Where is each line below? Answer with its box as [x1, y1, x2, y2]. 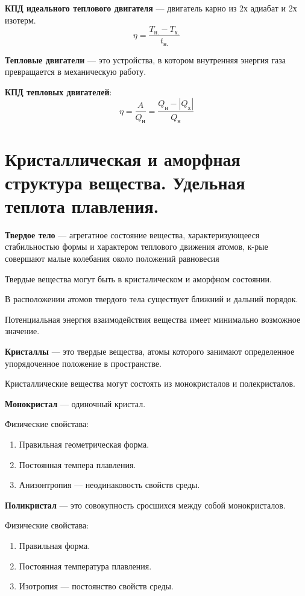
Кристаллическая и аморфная [5, 146, 241, 171]
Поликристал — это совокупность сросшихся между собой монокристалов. [5, 498, 286, 511]
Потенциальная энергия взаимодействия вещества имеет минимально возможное [5, 312, 301, 325]
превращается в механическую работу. [5, 65, 146, 78]
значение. [5, 325, 40, 337]
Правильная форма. [19, 539, 90, 551]
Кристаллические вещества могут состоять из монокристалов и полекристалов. [5, 377, 295, 390]
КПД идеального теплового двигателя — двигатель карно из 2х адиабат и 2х [5, 2, 297, 14]
